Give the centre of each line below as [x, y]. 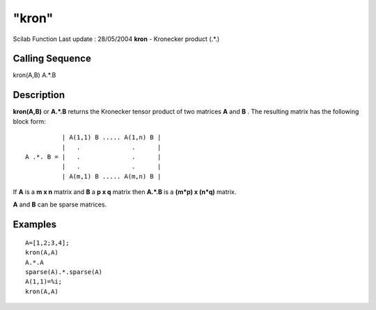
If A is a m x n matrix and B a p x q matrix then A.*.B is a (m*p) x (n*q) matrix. [125, 192]
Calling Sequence [52, 59]
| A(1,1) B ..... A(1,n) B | [111, 138]
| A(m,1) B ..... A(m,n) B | [111, 176]
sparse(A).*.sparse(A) [64, 272]
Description [39, 95]
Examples [35, 225]
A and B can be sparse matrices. [60, 204]
